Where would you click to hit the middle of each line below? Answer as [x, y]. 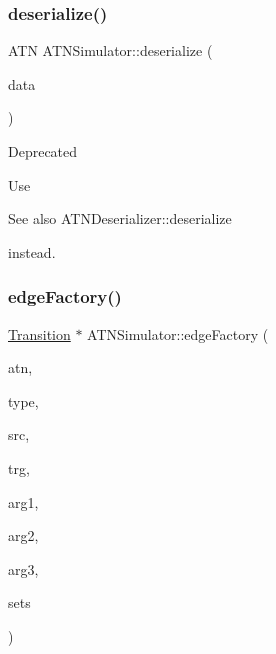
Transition [39, 333]
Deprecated [43, 151]
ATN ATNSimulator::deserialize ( [110, 50]
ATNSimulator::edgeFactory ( [178, 333]
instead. [32, 251]
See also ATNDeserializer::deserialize [120, 218]
